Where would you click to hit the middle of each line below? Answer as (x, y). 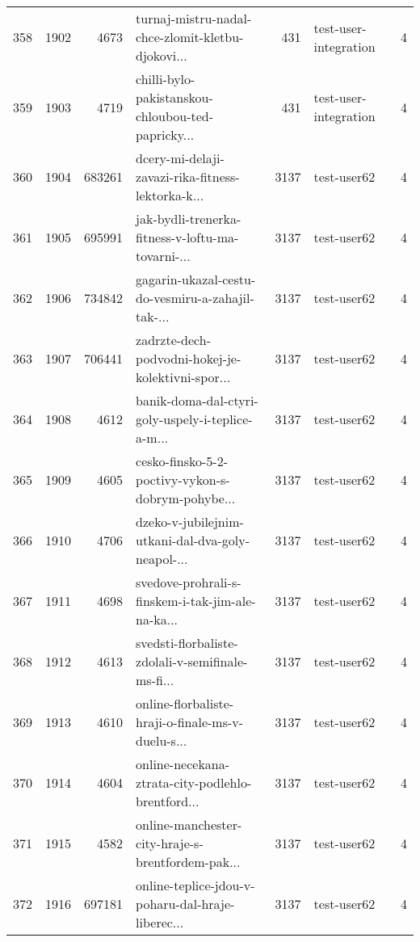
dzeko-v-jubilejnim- (190, 521)
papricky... (165, 135)
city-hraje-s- (170, 843)
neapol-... (162, 559)
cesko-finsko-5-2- (182, 461)
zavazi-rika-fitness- (188, 177)
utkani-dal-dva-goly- (193, 540)
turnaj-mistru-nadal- (194, 18)
